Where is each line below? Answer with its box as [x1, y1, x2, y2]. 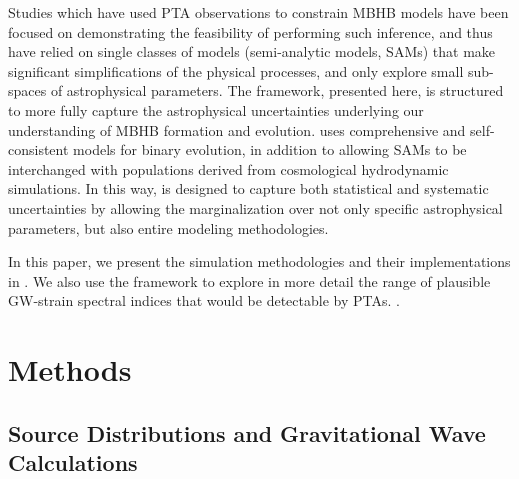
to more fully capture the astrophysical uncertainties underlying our [8, 99, 424, 120]
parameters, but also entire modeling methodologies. [8, 217, 329, 238]
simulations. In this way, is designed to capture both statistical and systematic [8, 178, 489, 199]
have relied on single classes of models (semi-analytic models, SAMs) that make [8, 41, 496, 62]
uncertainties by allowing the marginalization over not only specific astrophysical [8, 197, 503, 218]
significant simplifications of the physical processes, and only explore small [8, 60, 464, 81]
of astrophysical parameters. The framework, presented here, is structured [50, 80, 504, 101]
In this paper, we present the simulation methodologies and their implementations [8, 251, 511, 272]
